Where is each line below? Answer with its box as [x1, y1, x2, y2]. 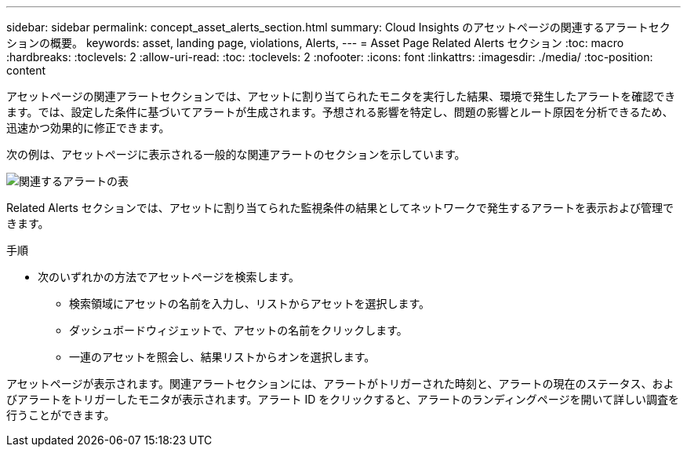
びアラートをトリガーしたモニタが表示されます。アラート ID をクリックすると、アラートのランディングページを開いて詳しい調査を [6, 393, 680, 406]
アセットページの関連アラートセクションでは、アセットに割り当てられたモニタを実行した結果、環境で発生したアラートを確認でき [6, 90, 676, 103]
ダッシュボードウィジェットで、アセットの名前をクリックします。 [69, 323, 408, 337]
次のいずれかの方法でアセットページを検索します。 [38, 270, 300, 283]
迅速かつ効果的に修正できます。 [6, 121, 170, 134]
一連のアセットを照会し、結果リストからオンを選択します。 [69, 350, 376, 363]
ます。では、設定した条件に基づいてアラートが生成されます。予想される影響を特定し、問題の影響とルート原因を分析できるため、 [6, 105, 674, 119]
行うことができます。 [6, 408, 115, 422]
